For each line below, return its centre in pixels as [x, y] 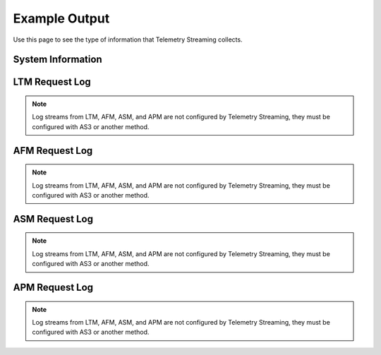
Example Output [61, 18]
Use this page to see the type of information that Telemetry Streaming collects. [128, 40]
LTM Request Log [52, 82]
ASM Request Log [53, 219]
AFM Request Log [53, 151]
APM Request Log [53, 287]
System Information [58, 60]
